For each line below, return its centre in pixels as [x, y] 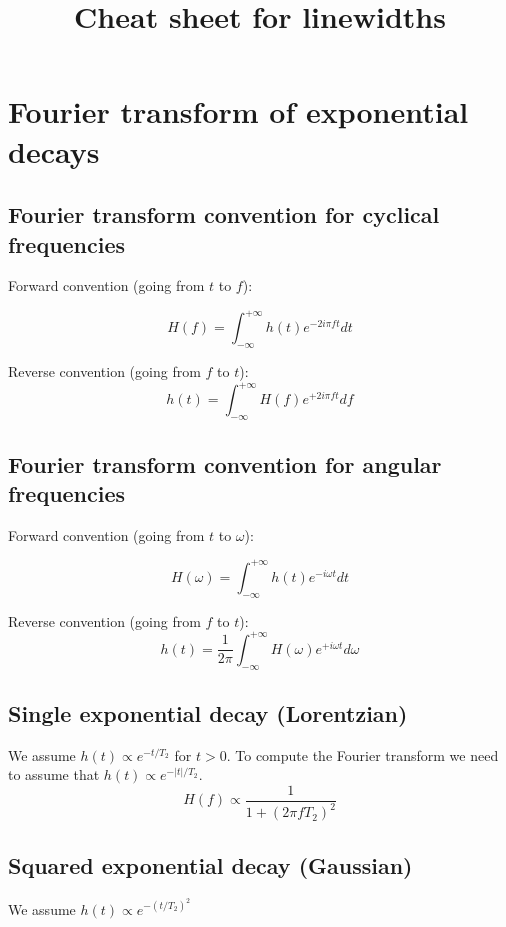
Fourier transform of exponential [238, 111]
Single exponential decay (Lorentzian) [208, 712]
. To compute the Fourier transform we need [362, 754]
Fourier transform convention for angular [225, 463]
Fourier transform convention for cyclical [224, 214]
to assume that [54, 774]
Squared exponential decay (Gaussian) [210, 864]
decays [54, 150]
